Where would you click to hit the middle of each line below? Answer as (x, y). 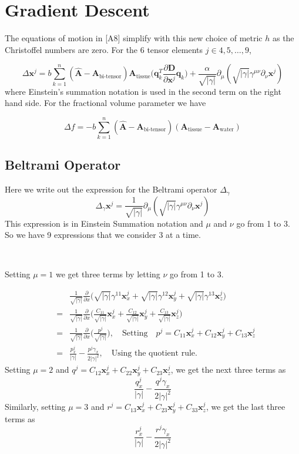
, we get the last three (246, 407)
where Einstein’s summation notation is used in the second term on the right (143, 91)
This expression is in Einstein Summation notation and (104, 223)
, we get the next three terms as (228, 370)
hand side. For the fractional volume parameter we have (105, 103)
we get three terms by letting (108, 274)
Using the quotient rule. (154, 354)
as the (283, 38)
